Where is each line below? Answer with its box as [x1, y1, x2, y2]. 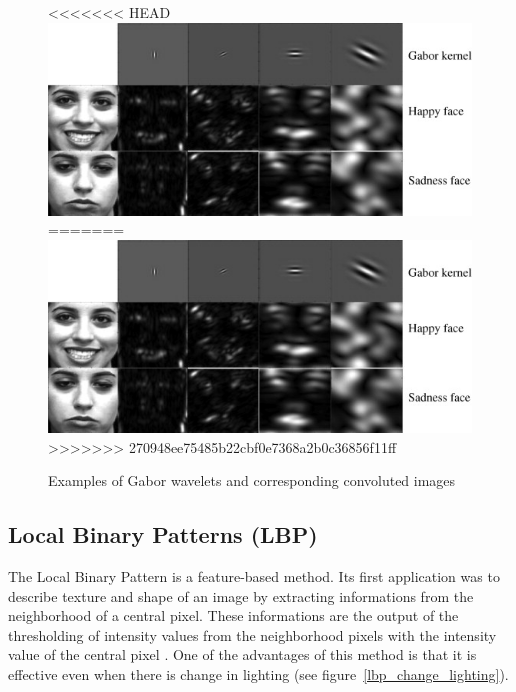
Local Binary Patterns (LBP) [8, 519, 318, 550]
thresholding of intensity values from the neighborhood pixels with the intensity [8, 624, 497, 645]
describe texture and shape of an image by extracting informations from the [8, 585, 474, 606]
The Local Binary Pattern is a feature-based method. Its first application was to [8, 566, 500, 587]
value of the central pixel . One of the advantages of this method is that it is [8, 644, 477, 665]
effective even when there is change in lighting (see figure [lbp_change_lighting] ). [8, 664, 509, 685]
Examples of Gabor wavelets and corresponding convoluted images [48, 470, 456, 491]
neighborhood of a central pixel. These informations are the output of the [8, 605, 459, 626]
